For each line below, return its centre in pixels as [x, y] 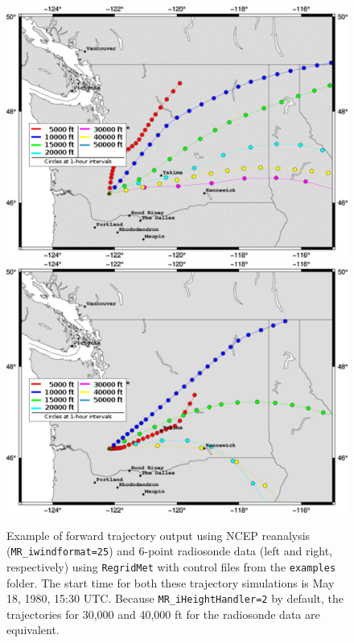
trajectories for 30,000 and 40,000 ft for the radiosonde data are [163, 614]
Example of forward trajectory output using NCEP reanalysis [158, 535]
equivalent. [33, 630]
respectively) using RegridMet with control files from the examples [171, 566]
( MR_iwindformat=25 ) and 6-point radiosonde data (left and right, [170, 551]
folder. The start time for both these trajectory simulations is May [171, 582]
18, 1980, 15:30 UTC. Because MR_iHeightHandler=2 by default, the [175, 598]
